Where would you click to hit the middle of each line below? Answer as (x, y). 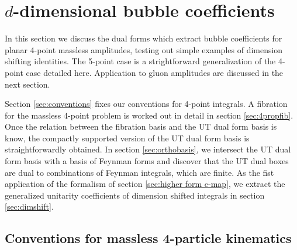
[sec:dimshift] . (29, 206)
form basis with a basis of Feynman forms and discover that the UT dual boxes (147, 161)
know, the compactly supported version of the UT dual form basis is (127, 138)
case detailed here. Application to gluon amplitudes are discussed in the (155, 72)
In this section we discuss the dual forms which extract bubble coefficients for (144, 38)
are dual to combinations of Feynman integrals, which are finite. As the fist (139, 172)
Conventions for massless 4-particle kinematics (148, 238)
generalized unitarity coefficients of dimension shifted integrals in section (135, 195)
